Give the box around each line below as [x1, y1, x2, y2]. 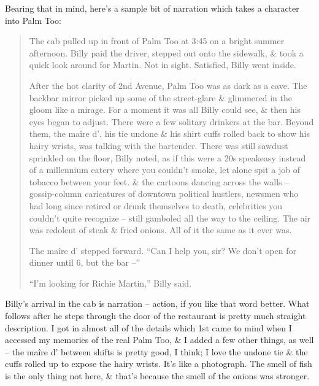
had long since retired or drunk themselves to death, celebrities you [29, 199, 283, 212]
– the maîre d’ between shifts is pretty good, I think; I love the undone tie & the [5, 345, 308, 358]
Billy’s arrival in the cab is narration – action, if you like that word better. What [5, 297, 310, 310]
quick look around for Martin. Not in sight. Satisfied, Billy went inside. [29, 58, 296, 71]
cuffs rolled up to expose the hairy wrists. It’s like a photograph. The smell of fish [5, 357, 312, 370]
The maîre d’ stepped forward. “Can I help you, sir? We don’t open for [29, 244, 296, 257]
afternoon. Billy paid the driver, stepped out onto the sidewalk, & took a [29, 46, 304, 59]
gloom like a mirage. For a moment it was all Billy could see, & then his [29, 103, 301, 116]
